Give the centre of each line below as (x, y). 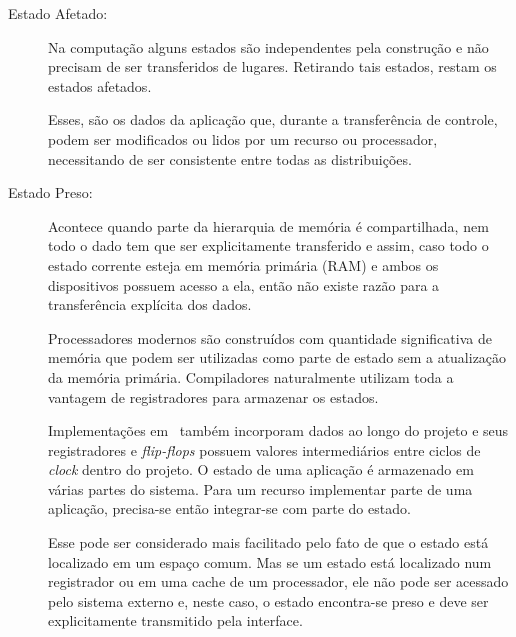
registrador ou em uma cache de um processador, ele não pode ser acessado (278, 581)
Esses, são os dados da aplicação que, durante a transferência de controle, (273, 119)
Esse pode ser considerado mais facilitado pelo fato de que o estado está (268, 542)
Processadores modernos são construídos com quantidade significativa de (270, 337)
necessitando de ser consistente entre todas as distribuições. (230, 158)
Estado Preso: (50, 192)
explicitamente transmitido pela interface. (175, 620)
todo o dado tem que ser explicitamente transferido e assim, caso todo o (268, 245)
